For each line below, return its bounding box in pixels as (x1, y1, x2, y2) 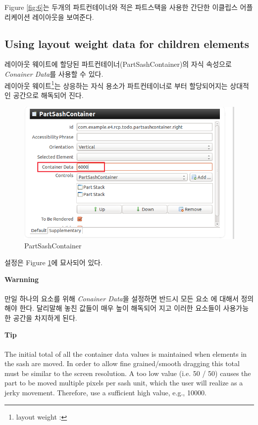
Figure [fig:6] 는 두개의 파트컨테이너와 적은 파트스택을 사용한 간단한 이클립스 (4, 2, 238, 12)
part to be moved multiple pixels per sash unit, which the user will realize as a (4, 378, 243, 388)
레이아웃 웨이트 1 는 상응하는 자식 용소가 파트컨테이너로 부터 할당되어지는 (4, 79, 228, 91)
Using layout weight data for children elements (4, 36, 250, 51)
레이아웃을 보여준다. (32, 11, 94, 22)
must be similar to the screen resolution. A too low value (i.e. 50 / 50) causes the (4, 368, 251, 378)
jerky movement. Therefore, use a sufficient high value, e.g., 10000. (4, 387, 206, 398)
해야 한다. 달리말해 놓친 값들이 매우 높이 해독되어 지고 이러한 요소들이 (4, 303, 221, 313)
